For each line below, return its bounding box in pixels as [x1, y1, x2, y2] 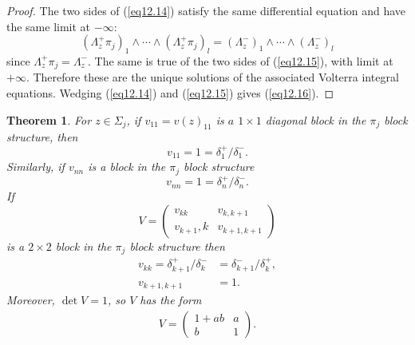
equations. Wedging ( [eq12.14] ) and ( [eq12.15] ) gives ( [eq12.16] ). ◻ [6, 85, 334, 101]
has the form [140, 291, 202, 307]
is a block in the [88, 158, 166, 175]
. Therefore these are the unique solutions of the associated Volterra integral [26, 69, 399, 85]
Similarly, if [6, 158, 65, 175]
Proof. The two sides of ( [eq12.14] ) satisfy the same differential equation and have [6, 2, 406, 18]
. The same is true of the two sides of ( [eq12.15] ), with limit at [88, 52, 393, 69]
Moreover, [6, 291, 55, 307]
